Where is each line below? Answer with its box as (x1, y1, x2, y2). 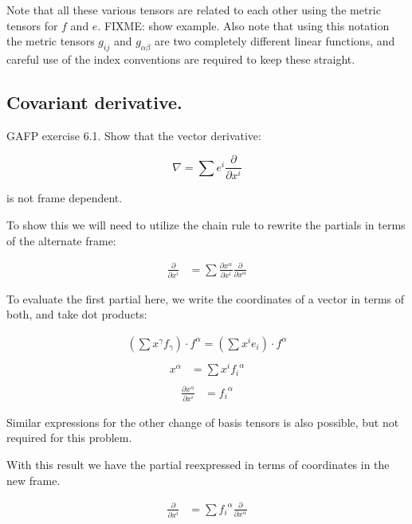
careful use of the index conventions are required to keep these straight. (6, 50, 355, 67)
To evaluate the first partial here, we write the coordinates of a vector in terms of (6, 290, 405, 307)
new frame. (6, 471, 61, 488)
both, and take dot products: (6, 306, 147, 323)
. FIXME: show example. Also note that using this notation (97, 17, 390, 33)
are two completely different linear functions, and (155, 33, 395, 49)
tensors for (6, 17, 58, 33)
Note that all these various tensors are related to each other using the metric (6, 2, 381, 18)
